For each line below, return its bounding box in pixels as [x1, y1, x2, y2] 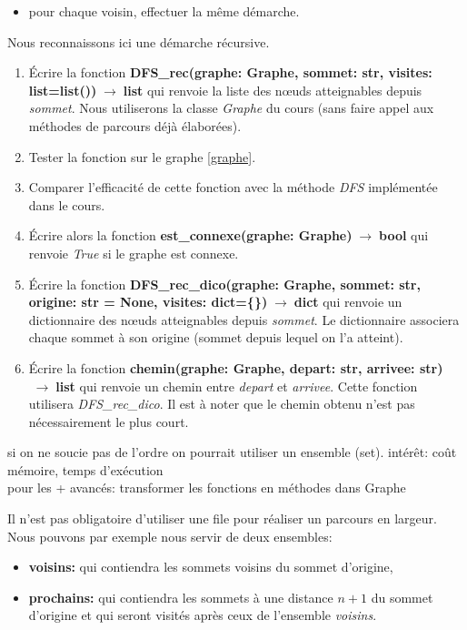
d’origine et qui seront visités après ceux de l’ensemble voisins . [28, 605, 377, 625]
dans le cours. [28, 195, 105, 214]
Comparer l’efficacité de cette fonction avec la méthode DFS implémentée [28, 178, 438, 197]
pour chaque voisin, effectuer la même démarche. [28, 2, 300, 20]
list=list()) [28, 80, 97, 99]
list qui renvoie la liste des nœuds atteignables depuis [123, 80, 422, 99]
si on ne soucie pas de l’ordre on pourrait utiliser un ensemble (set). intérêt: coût [7, 442, 457, 462]
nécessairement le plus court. [28, 412, 189, 431]
